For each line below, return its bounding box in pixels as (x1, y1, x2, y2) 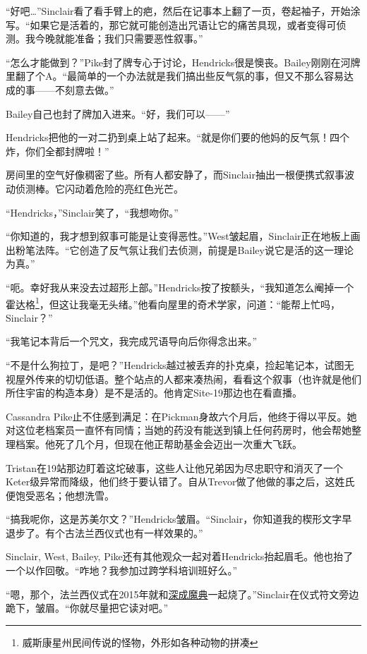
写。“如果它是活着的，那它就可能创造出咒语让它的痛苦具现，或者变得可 (6, 17, 337, 32)
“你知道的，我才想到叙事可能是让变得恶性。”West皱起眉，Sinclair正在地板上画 (6, 229, 361, 243)
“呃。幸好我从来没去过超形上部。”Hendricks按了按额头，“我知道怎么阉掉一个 (6, 279, 354, 294)
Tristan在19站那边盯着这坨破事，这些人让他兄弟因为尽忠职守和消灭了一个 (6, 460, 344, 475)
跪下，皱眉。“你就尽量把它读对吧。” (6, 600, 169, 615)
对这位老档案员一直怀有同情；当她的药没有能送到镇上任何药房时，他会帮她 (6, 423, 351, 437)
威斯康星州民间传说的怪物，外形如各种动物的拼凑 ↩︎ (22, 634, 258, 649)
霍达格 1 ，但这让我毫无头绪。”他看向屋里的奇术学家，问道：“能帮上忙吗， (6, 294, 341, 311)
